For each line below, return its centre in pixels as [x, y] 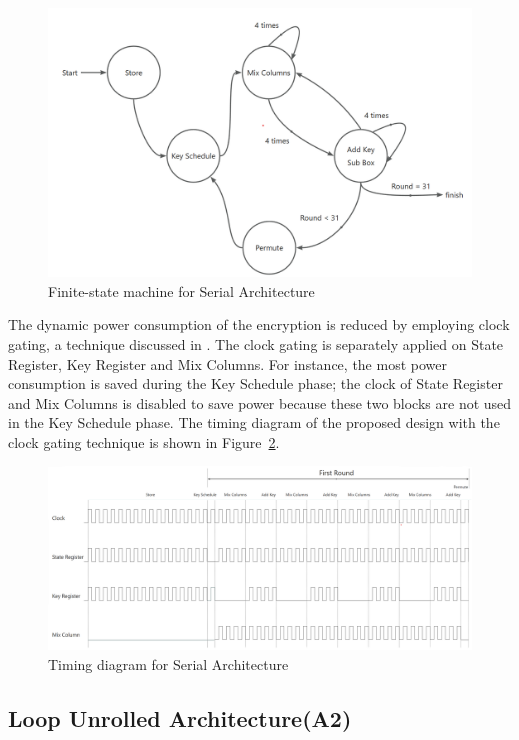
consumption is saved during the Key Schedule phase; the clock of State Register [255, 383]
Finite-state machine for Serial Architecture [181, 290]
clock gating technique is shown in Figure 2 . [144, 441]
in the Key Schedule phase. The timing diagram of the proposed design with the [254, 422]
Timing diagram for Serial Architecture [168, 663]
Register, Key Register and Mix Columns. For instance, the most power [227, 363]
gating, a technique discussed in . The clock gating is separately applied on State [256, 343]
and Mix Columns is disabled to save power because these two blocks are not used [260, 402]
